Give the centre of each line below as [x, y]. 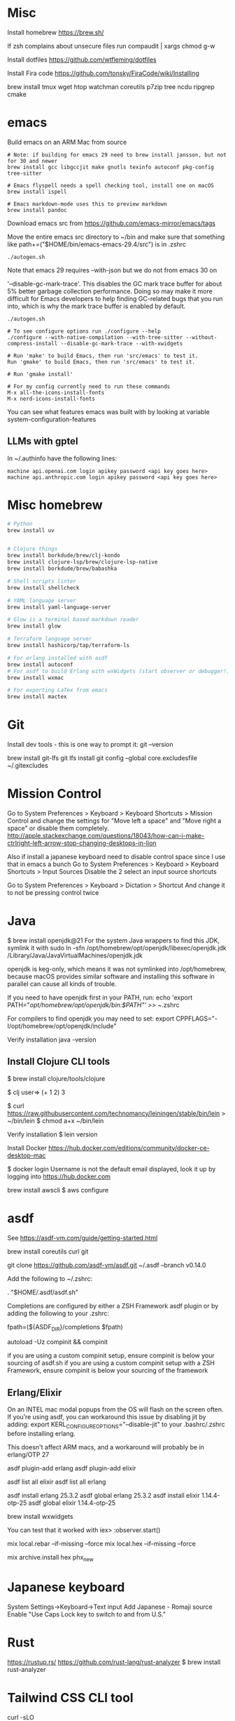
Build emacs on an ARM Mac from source [67, 142]
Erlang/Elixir [35, 1392]
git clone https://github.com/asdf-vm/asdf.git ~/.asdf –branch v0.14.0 [107, 1265]
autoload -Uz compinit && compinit [58, 1342]
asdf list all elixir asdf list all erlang [57, 1482]
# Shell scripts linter [42, 581]
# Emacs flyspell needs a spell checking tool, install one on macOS [111, 185]
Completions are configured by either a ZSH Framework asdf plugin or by [113, 1305]
